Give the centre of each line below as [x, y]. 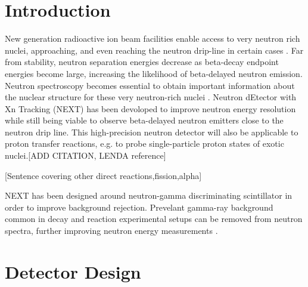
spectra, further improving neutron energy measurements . [111, 231]
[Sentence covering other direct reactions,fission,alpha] [103, 175]
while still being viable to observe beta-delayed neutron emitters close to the [144, 120]
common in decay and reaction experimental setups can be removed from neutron [154, 219]
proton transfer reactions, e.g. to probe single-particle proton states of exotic [144, 143]
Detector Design [73, 271]
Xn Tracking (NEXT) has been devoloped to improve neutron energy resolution [150, 108]
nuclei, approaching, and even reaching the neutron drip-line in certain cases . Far [154, 50]
